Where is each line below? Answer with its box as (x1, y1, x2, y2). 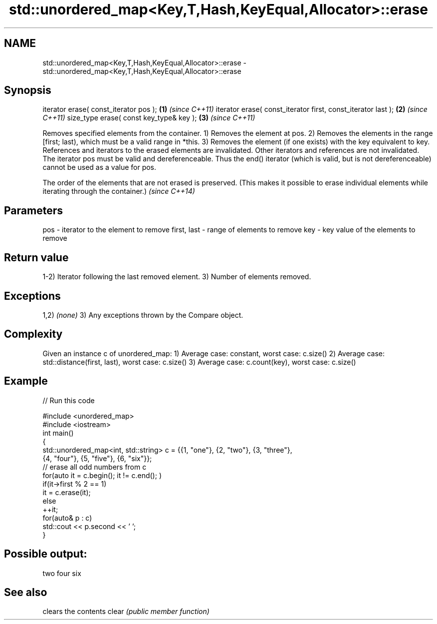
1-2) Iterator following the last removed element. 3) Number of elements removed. (42, 272, 311, 281)
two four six (42, 569, 81, 578)
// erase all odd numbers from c (42, 462, 147, 471)
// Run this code (42, 396, 95, 405)
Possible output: (4, 548, 87, 561)
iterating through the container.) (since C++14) (42, 187, 195, 196)
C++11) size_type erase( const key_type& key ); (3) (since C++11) (42, 113, 255, 122)
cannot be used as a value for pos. (42, 163, 157, 172)
